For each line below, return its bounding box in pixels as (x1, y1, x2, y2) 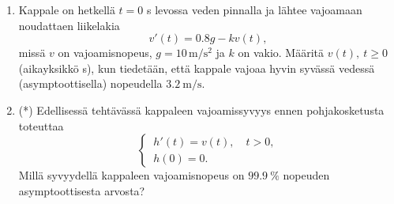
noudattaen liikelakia (18, 17, 120, 33)
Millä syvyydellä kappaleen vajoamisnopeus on (18, 167, 245, 183)
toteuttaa (18, 117, 64, 134)
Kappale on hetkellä (18, 2, 115, 17)
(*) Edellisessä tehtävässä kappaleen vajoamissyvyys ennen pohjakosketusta (18, 101, 385, 118)
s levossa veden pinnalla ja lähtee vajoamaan (146, 2, 362, 17)
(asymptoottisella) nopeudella (18, 75, 163, 92)
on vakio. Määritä (238, 44, 325, 61)
